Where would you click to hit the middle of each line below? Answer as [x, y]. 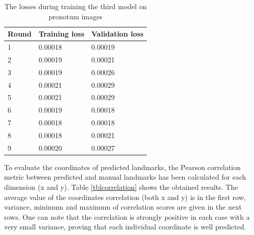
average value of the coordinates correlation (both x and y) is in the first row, [125, 197]
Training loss [61, 34]
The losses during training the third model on [75, 6]
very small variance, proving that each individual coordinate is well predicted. [125, 227]
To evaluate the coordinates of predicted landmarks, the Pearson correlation [122, 167]
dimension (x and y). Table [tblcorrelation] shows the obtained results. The [121, 187]
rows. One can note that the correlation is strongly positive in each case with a [127, 216]
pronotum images [75, 16]
